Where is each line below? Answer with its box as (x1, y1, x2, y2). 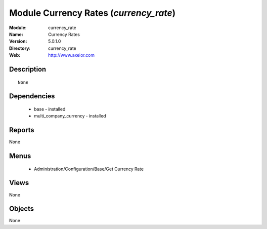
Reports (9, 126, 35, 134)
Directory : (9, 45, 31, 51)
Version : (9, 38, 27, 44)
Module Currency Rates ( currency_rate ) (9, 7, 176, 18)
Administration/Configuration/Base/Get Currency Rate (34, 166, 144, 172)
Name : (9, 31, 23, 37)
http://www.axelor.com (48, 52, 95, 58)
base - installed (34, 106, 66, 112)
